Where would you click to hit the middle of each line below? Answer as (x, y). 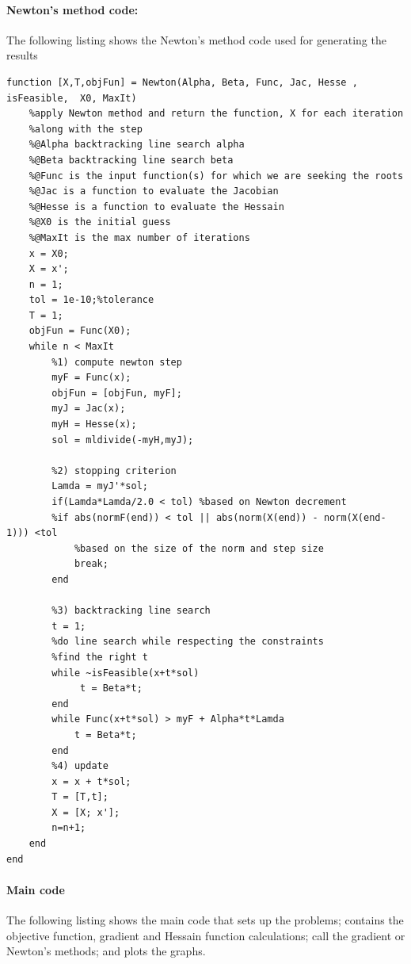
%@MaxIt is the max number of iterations (139, 237)
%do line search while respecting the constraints (188, 642)
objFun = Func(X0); (80, 331)
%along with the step (86, 129)
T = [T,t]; (80, 797)
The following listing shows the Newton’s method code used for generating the (196, 39)
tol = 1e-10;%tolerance (91, 300)
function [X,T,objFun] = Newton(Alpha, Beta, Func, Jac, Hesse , (182, 82)
